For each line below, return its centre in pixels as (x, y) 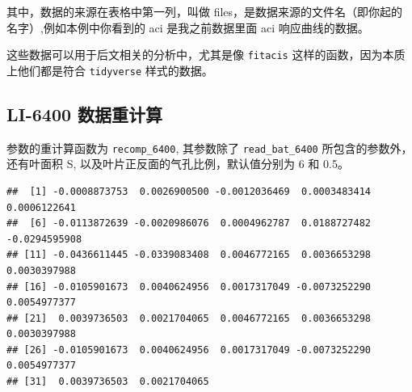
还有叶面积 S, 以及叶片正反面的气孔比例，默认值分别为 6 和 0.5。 (178, 164)
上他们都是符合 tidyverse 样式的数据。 (110, 70)
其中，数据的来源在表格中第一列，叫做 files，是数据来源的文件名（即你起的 (205, 11)
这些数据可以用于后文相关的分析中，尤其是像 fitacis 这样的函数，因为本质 (206, 55)
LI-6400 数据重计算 (85, 114)
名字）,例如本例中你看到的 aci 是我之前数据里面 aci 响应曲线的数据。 (188, 27)
